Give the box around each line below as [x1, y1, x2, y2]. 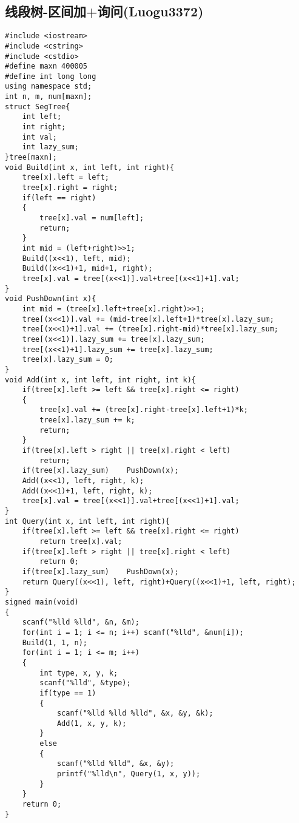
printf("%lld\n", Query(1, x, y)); [56, 770, 201, 779]
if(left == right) [22, 193, 96, 202]
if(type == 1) [39, 688, 96, 697]
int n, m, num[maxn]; [5, 92, 92, 101]
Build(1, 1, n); [22, 638, 88, 647]
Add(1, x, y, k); [56, 719, 127, 728]
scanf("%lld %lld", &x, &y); [56, 759, 175, 768]
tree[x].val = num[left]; [39, 214, 144, 223]
